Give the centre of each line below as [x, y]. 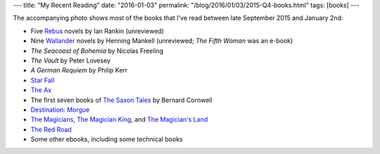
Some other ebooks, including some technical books [107, 139]
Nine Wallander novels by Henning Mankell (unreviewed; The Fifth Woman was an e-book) [162, 41]
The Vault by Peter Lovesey [71, 60]
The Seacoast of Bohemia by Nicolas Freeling [97, 51]
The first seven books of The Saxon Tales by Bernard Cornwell [121, 100]
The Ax [41, 90]
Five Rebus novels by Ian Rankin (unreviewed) [97, 31]
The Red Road [51, 129]
